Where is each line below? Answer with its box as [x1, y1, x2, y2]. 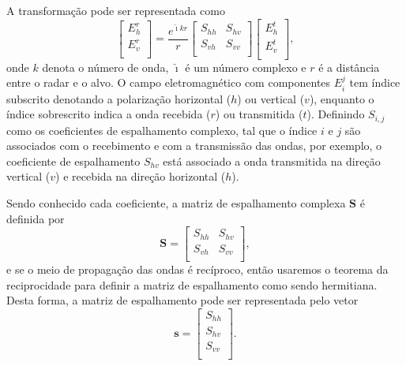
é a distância [318, 58, 380, 75]
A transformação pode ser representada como [6, 2, 225, 18]
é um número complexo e [185, 58, 306, 75]
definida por [6, 210, 65, 226]
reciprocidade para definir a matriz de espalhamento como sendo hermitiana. [6, 276, 378, 293]
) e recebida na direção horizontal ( [55, 168, 226, 185]
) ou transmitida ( [215, 106, 303, 122]
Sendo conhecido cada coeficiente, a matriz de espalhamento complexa [6, 195, 346, 211]
